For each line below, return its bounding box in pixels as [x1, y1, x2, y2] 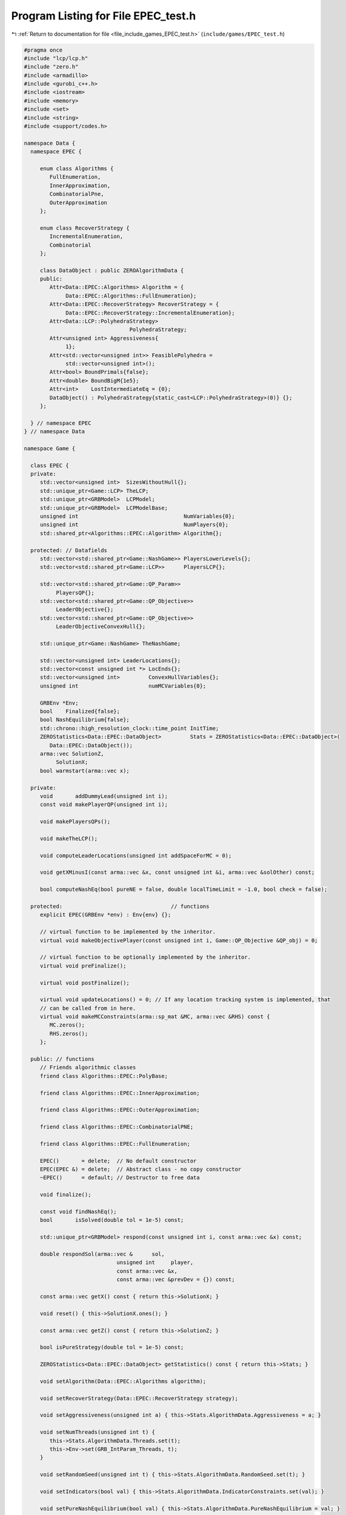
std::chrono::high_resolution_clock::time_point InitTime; [39, 725, 219, 731]
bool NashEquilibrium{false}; [39, 716, 130, 724]
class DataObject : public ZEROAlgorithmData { [39, 267, 184, 274]
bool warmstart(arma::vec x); [39, 767, 130, 774]
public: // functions [30, 1056, 95, 1063]
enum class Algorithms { [39, 165, 114, 172]
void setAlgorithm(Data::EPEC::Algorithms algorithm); [39, 1377, 207, 1385]
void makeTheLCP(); [39, 835, 98, 842]
